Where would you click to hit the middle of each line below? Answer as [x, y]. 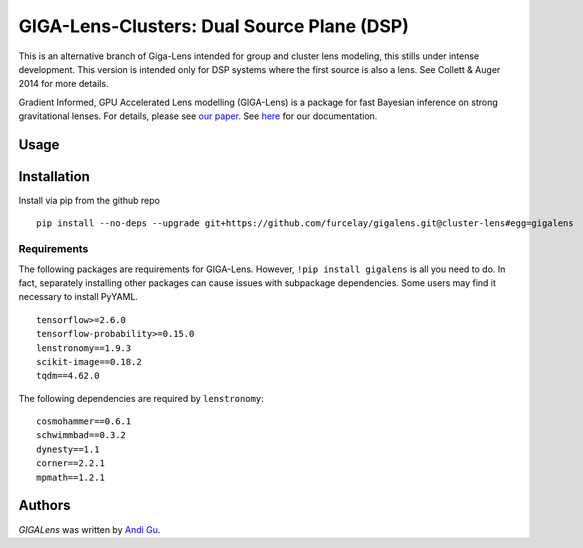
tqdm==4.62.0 [68, 376]
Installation [54, 176]
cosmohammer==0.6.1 [84, 421]
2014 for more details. [63, 84]
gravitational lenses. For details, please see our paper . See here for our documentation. [198, 116]
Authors [44, 505]
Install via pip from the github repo [89, 201]
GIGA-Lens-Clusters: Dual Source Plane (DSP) [214, 26]
